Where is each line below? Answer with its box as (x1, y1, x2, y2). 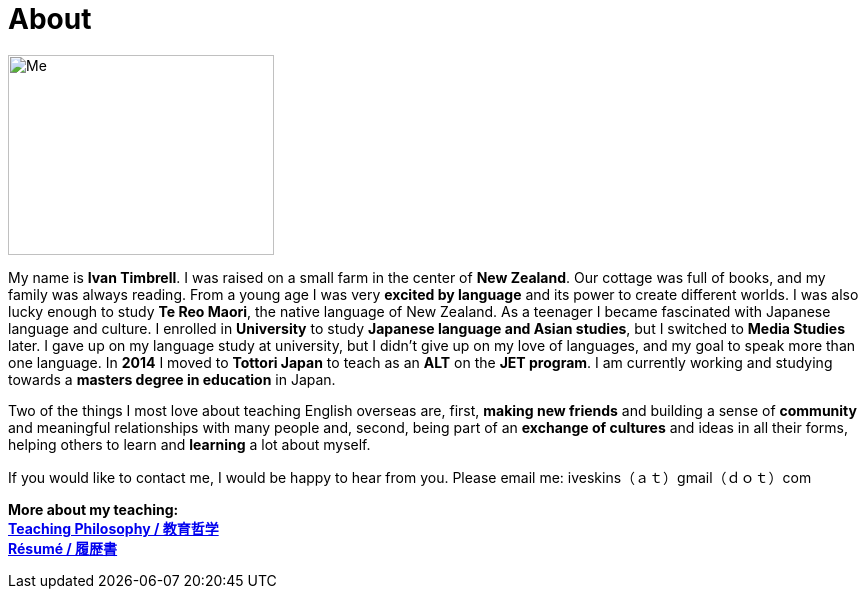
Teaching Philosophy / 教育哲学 (8, 519, 219, 537)
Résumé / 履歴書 (8, 539, 118, 557)
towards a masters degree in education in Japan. (8, 370, 336, 388)
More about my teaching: (8, 500, 179, 518)
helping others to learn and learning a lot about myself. (8, 435, 371, 453)
